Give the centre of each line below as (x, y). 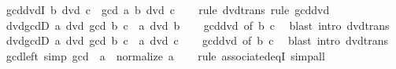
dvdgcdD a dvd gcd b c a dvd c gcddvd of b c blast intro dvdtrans (197, 40)
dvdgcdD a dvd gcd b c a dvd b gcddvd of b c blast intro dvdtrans (198, 25)
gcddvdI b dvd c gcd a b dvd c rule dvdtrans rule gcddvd (168, 9)
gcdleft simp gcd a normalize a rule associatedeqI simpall (165, 55)
